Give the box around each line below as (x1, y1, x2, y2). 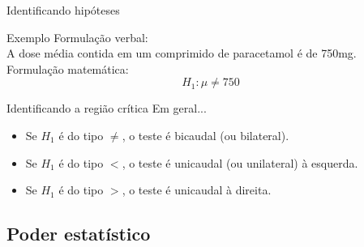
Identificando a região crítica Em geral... (6, 100, 207, 117)
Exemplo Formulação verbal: (6, 28, 148, 45)
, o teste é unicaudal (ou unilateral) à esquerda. (122, 154, 358, 171)
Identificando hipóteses (6, 2, 120, 18)
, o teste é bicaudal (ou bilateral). (122, 126, 289, 143)
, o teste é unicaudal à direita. (122, 181, 272, 198)
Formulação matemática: (6, 60, 129, 77)
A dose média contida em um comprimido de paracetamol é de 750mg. (6, 45, 357, 62)
